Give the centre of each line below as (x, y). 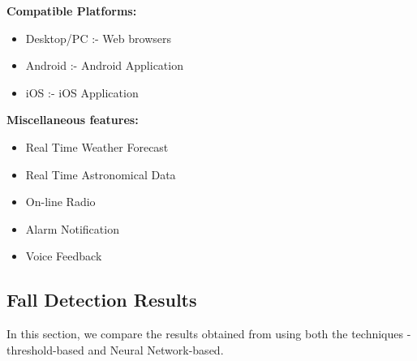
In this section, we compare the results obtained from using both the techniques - (209, 334)
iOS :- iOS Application (82, 92)
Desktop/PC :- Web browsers (98, 38)
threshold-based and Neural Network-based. (115, 349)
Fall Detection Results (102, 300)
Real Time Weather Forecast (97, 146)
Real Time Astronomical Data (101, 174)
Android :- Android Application (104, 65)
